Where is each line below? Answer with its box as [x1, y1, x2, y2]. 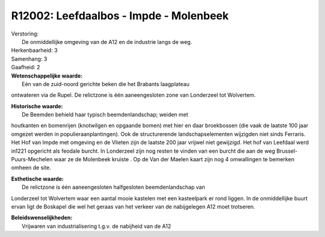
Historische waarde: [11, 102, 63, 109]
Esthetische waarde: [11, 175, 64, 182]
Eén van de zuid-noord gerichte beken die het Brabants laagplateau [22, 80, 190, 87]
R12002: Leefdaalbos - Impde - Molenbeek [11, 9, 229, 22]
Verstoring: [11, 30, 39, 37]
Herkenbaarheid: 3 [11, 47, 58, 54]
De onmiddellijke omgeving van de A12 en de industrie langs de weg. [22, 38, 193, 45]
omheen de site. [11, 164, 51, 171]
